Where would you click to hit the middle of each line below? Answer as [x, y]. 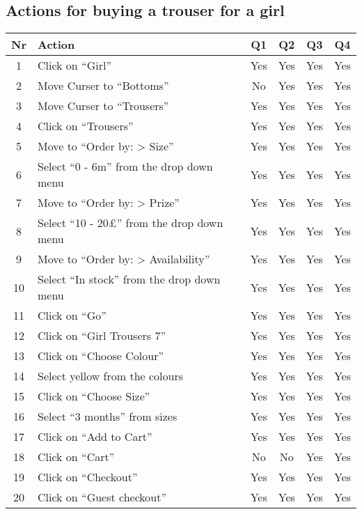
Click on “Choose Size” [94, 396]
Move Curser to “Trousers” [103, 106]
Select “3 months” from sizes [107, 416]
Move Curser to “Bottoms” [103, 86]
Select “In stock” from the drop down [129, 279]
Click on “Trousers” [85, 126]
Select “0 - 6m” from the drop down [125, 166]
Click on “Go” [72, 316]
